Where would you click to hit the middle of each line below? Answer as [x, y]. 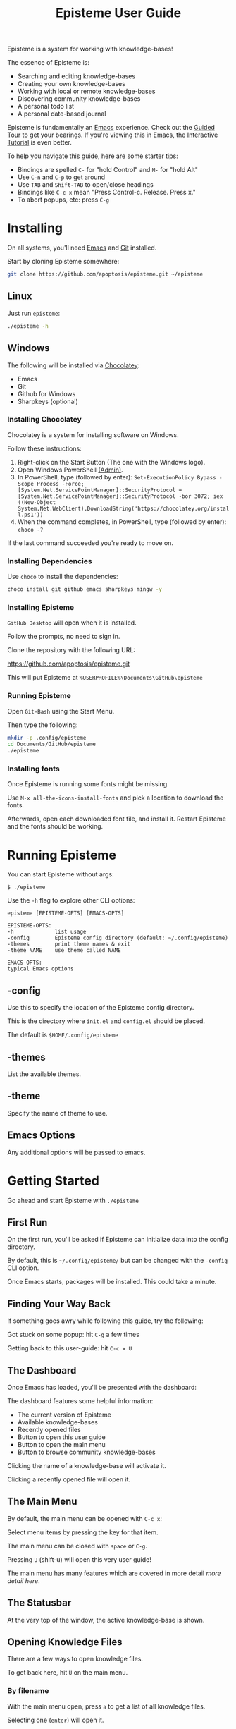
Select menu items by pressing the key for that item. [83, 1532]
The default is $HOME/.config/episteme [63, 1035]
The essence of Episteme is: [48, 63]
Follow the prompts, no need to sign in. [64, 637]
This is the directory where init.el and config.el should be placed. [106, 1021]
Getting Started [54, 1181]
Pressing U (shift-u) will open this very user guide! [79, 1559]
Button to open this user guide [61, 1437]
